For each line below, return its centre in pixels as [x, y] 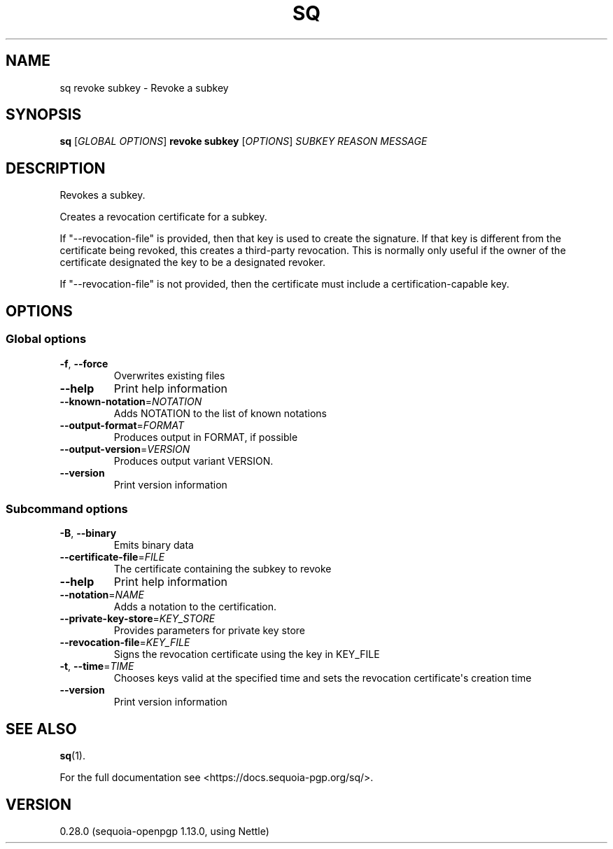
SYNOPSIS [44, 115]
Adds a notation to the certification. [195, 607]
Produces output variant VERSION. [193, 461]
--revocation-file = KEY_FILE [125, 643]
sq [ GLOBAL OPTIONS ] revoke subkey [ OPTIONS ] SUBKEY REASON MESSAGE [244, 141]
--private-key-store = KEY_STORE [138, 619]
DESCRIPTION [56, 168]
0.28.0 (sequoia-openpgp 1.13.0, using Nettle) [164, 831]
